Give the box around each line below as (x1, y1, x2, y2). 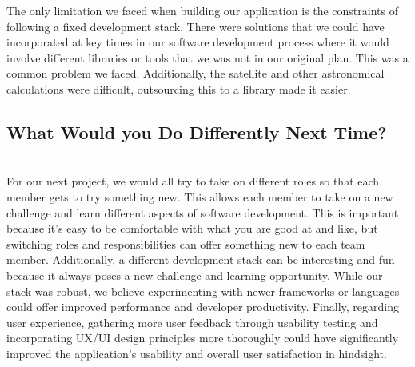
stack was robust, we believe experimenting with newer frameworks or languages (6, 282, 400, 299)
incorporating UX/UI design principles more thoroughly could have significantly (6, 329, 399, 346)
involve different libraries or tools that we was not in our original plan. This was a (6, 49, 409, 66)
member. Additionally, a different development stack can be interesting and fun (6, 251, 395, 268)
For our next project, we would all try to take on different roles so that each (6, 173, 380, 189)
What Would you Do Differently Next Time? (6, 119, 387, 144)
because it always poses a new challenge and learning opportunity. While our (6, 266, 383, 283)
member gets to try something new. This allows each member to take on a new (6, 188, 393, 205)
